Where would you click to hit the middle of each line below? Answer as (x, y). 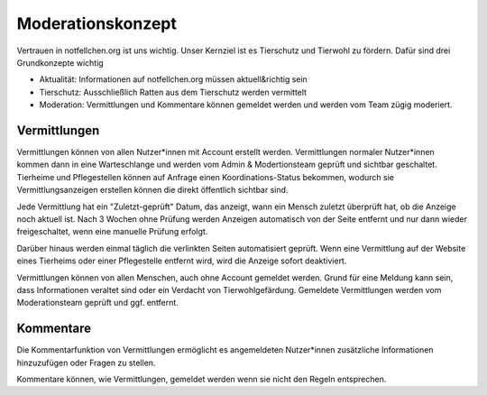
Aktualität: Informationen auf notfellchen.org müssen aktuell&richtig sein (174, 79)
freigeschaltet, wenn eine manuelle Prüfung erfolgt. (112, 232)
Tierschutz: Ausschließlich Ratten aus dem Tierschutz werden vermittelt (173, 92)
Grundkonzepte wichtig (60, 62)
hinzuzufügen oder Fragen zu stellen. (86, 363)
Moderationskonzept (97, 23)
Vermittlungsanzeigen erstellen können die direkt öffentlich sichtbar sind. (152, 190)
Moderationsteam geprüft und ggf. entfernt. (98, 303)
